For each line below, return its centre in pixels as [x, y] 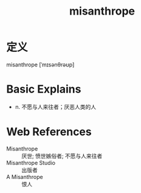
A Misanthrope [25, 177]
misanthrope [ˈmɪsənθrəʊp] [40, 65]
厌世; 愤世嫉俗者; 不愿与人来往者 [62, 156]
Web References [49, 132]
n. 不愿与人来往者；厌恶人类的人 [56, 107]
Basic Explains [44, 89]
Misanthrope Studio [31, 163]
